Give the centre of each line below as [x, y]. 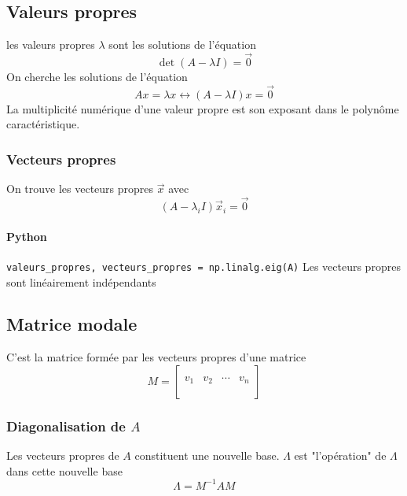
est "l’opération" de [340, 455]
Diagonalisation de [66, 426]
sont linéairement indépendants [81, 281]
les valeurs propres [51, 44]
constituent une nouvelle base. [207, 455]
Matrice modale [72, 324]
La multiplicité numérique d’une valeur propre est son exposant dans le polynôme [203, 108]
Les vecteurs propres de [63, 455]
